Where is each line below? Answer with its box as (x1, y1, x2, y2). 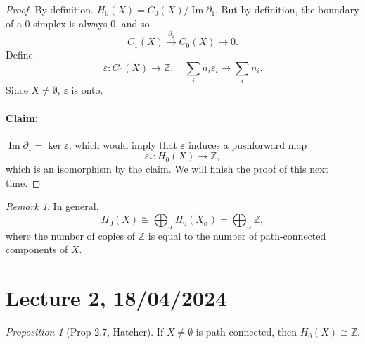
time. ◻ (6, 175, 41, 190)
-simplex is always (30, 16, 108, 30)
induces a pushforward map (188, 137, 307, 152)
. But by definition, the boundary (215, 2, 359, 16)
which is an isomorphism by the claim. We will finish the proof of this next (6, 161, 328, 176)
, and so (115, 16, 150, 30)
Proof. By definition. (6, 2, 94, 16)
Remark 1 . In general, (6, 199, 99, 214)
